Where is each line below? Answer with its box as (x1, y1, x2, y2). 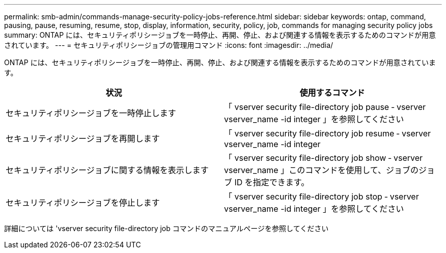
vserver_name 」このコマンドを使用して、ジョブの (224, 165, 419, 175)
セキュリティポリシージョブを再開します (6, 133, 160, 144)
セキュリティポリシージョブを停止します (6, 198, 160, 208)
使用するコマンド (299, 88, 365, 98)
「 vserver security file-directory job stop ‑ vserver (224, 191, 419, 202)
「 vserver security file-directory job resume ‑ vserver (224, 128, 431, 138)
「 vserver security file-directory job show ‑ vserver (224, 153, 423, 163)
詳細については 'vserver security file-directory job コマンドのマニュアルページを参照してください (4, 224, 329, 233)
